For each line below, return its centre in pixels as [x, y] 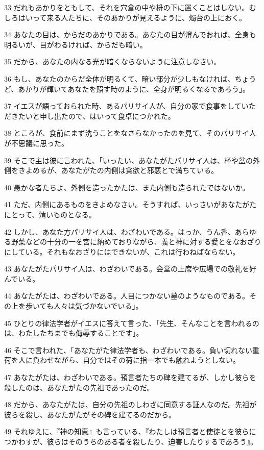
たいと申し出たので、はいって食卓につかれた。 [97, 116]
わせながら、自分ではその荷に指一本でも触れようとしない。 [140, 360]
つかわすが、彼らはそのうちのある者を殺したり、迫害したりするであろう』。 [131, 441]
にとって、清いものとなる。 [50, 214]
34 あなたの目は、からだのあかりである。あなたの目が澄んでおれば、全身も [130, 34]
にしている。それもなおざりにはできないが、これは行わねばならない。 [122, 251]
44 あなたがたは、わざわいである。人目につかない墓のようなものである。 [127, 296]
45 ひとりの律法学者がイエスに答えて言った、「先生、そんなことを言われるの [132, 323]
